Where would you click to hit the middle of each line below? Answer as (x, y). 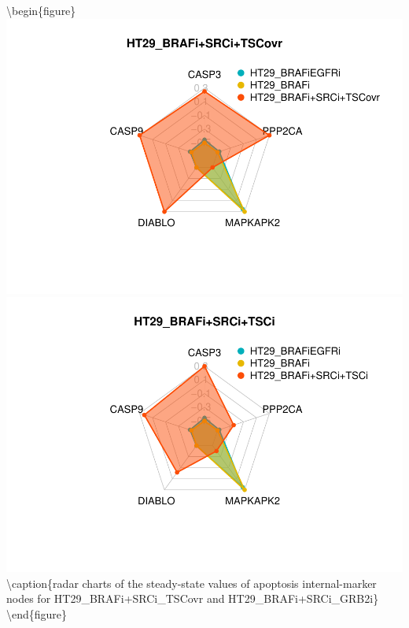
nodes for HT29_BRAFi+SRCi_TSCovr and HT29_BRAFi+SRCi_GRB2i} (193, 598)
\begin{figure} (41, 10)
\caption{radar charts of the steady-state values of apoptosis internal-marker (192, 583)
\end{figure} (37, 613)
